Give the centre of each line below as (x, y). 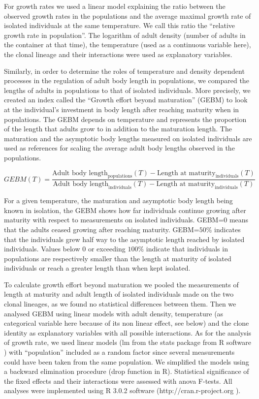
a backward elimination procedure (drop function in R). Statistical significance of (127, 371)
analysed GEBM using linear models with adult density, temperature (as (114, 313)
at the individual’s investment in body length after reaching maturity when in (122, 109)
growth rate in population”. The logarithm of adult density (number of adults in (125, 35)
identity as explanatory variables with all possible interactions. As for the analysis (128, 332)
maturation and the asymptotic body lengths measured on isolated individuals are (128, 138)
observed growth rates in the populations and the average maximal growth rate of (128, 15)
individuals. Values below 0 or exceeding (65, 249)
